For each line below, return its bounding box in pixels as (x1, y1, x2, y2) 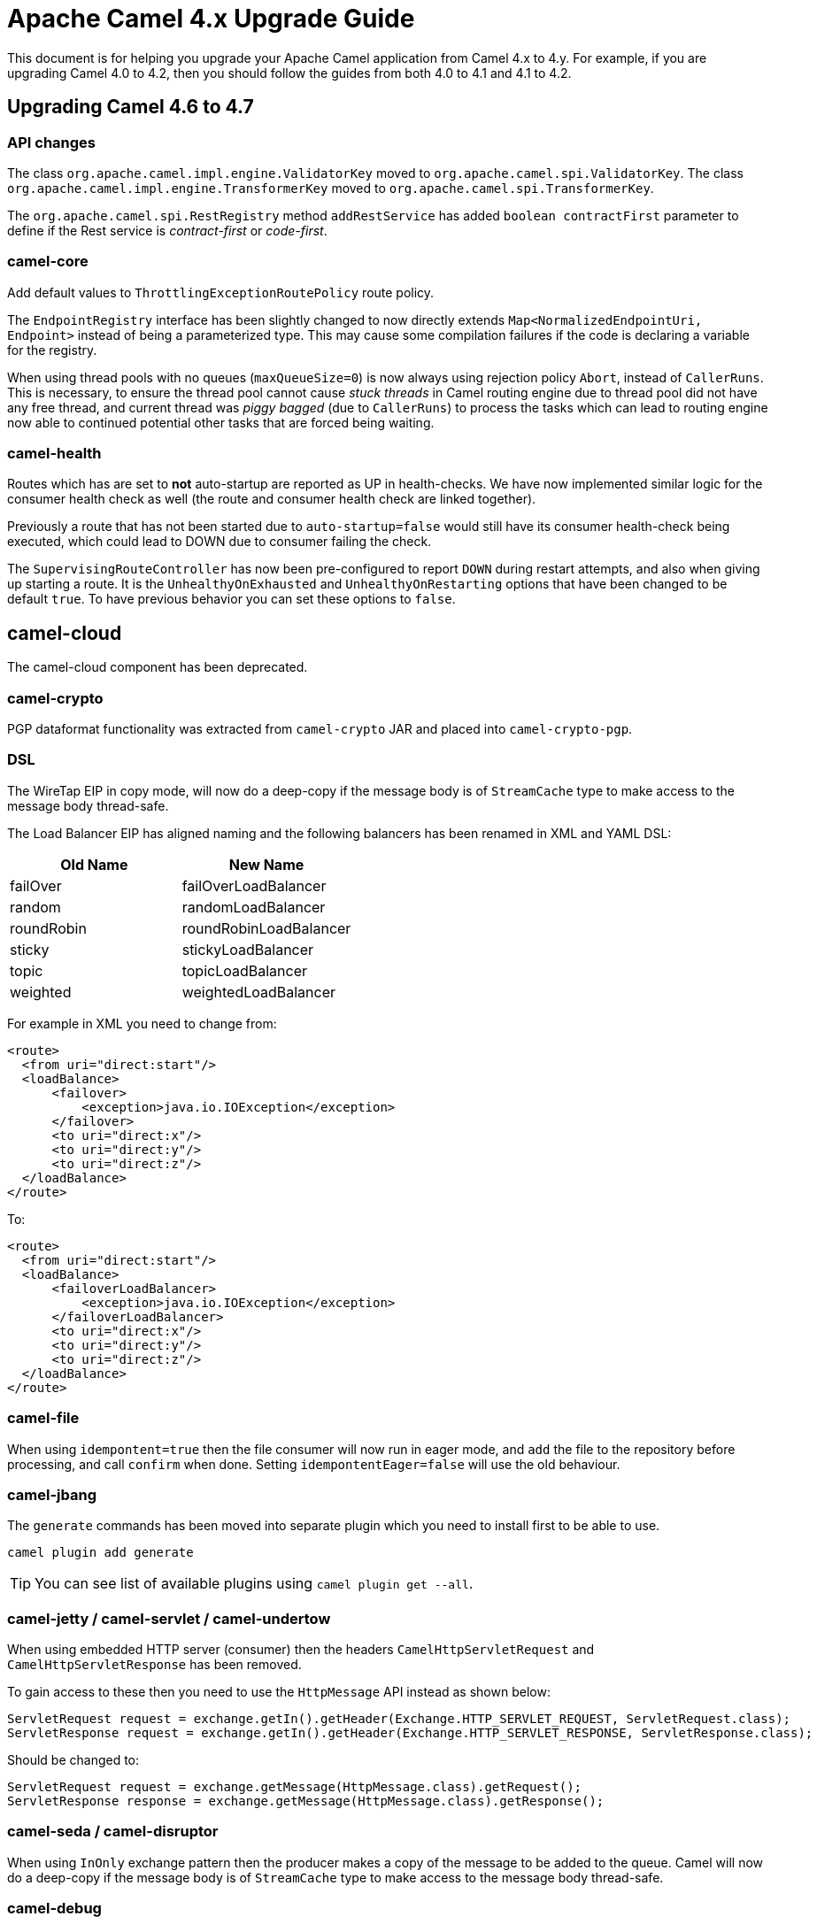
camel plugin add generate (7, 1545, 194, 1560)
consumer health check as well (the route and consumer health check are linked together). (7, 491, 536, 507)
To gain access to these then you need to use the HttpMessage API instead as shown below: (7, 1684, 551, 1700)
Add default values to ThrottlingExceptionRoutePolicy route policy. (7, 284, 435, 300)
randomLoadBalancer (181, 897, 326, 916)
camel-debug (7, 1899, 102, 1918)
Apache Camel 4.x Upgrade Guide (7, 4, 415, 34)
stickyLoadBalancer (181, 940, 314, 958)
